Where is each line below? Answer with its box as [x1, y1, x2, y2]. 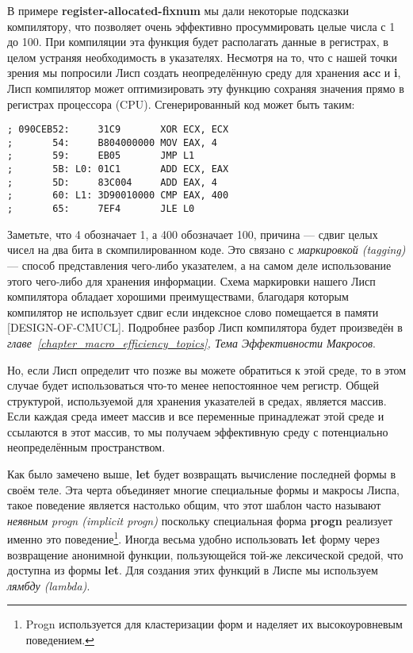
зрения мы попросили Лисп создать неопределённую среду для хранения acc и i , [7, 64, 401, 81]
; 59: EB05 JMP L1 [7, 150, 195, 162]
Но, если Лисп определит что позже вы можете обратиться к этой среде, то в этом [7, 361, 407, 378]
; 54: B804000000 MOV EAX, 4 [7, 136, 217, 148]
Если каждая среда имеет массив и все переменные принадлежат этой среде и [7, 408, 384, 424]
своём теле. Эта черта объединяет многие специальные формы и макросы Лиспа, [7, 481, 400, 497]
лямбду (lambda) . [7, 577, 90, 593]
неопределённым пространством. [7, 439, 166, 455]
